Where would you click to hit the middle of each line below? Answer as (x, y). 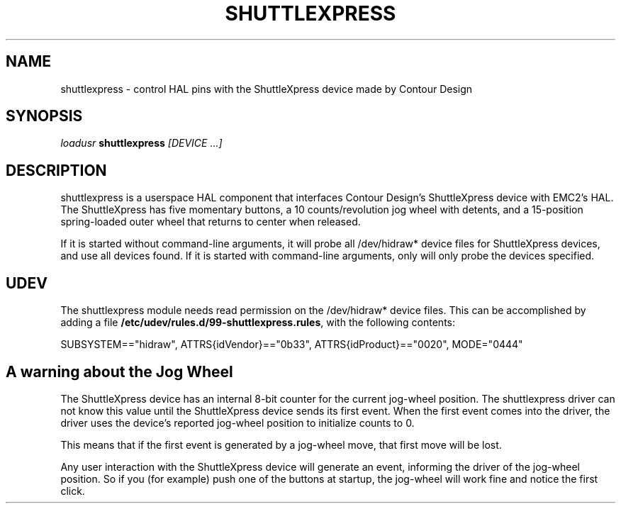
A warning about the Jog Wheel (119, 371)
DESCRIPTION (56, 170)
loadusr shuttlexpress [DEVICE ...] (141, 143)
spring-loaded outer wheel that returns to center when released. (211, 222)
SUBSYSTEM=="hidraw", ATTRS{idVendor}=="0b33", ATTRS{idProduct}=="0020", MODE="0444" (292, 345)
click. (73, 491)
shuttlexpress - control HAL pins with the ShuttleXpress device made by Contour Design (267, 89)
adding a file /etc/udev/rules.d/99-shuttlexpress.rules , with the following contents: (258, 323)
